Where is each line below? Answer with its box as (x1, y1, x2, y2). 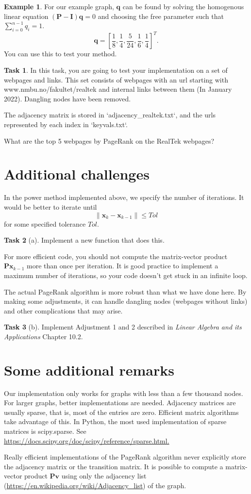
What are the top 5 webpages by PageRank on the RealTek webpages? (4, 135, 215, 146)
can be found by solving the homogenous (122, 1, 244, 11)
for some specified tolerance (4, 218, 86, 229)
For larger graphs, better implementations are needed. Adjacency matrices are (4, 397, 236, 408)
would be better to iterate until (4, 201, 97, 212)
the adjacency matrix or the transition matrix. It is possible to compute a (4, 461, 223, 471)
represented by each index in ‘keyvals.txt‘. (4, 119, 128, 130)
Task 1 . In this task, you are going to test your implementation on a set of (4, 65, 228, 75)
